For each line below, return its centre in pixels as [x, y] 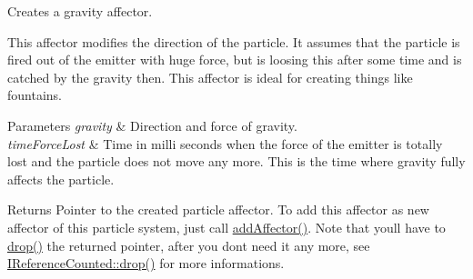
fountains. [35, 95]
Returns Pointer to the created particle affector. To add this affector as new [218, 209]
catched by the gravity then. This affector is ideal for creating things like [210, 77]
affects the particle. [61, 179]
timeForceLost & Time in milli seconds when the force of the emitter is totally [225, 143]
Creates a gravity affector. [80, 11]
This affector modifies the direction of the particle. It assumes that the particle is [234, 41]
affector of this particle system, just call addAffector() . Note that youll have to [226, 227]
